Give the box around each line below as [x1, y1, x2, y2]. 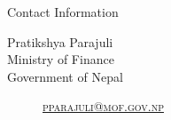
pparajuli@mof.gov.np [43, 97, 164, 116]
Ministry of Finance [7, 50, 114, 68]
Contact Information [7, 3, 119, 20]
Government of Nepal [7, 67, 123, 85]
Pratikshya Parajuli [7, 32, 113, 51]
